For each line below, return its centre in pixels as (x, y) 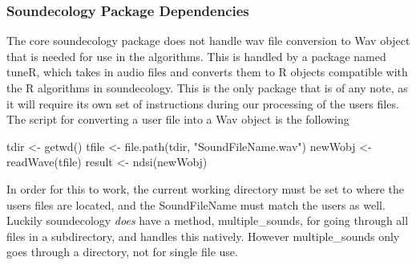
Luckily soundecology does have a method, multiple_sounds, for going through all (208, 220)
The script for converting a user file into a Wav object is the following (178, 119)
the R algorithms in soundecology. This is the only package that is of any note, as (207, 88)
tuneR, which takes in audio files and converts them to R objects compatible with (207, 72)
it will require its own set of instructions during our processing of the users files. (203, 103)
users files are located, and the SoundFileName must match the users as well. (196, 204)
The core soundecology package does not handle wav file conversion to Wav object (208, 41)
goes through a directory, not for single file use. (122, 252)
